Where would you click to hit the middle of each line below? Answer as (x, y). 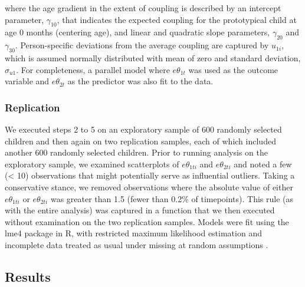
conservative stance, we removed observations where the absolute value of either (149, 187)
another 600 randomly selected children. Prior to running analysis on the (136, 152)
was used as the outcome (233, 69)
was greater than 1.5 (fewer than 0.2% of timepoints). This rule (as (172, 198)
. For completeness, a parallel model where (93, 69)
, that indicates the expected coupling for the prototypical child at (177, 19)
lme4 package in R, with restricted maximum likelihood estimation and (133, 233)
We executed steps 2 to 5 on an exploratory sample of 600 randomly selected (143, 129)
